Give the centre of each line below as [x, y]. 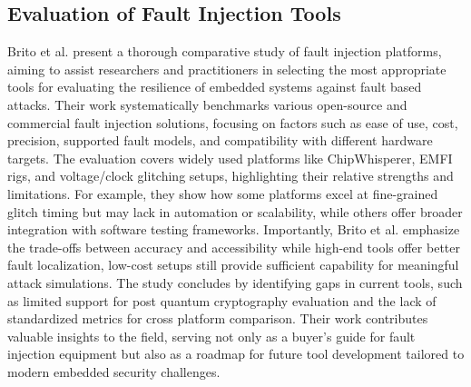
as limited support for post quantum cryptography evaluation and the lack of [222, 300]
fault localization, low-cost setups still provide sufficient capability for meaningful [233, 265]
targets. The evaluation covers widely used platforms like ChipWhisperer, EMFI [230, 158]
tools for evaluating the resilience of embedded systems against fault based [215, 87]
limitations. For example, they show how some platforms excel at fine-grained [223, 193]
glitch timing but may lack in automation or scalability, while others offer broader [235, 211]
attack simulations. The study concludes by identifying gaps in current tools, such [235, 282]
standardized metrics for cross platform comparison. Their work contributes [218, 318]
